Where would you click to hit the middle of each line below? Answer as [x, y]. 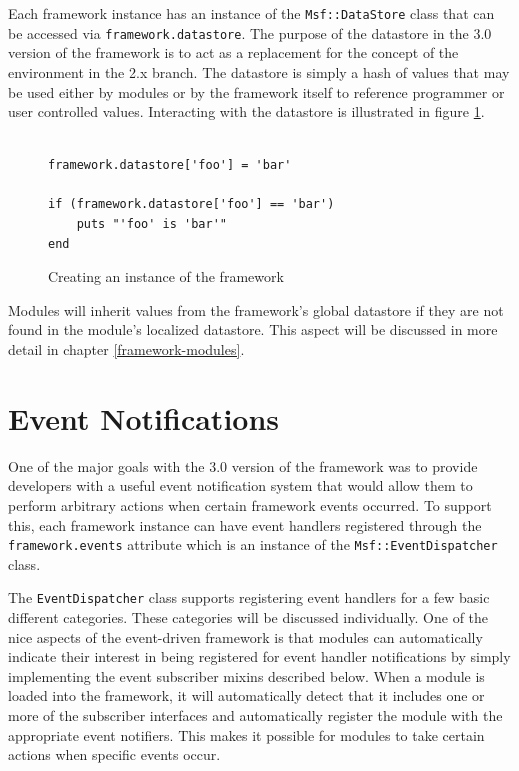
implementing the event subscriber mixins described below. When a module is [246, 675]
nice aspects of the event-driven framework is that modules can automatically [245, 636]
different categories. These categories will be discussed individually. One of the [248, 617]
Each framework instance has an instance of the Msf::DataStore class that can [251, 13]
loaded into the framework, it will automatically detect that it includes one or [246, 695]
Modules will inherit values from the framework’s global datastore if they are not [256, 309]
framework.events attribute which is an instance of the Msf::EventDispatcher [253, 544]
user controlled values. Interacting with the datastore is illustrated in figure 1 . [246, 111]
